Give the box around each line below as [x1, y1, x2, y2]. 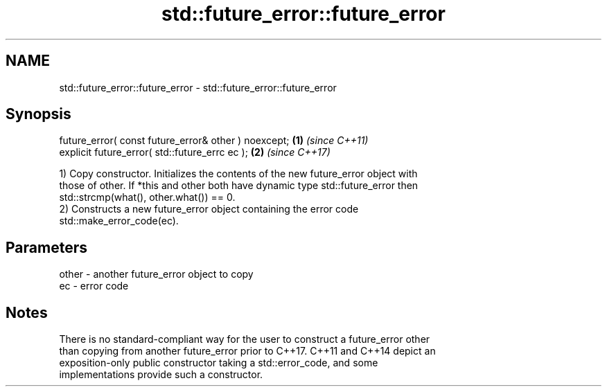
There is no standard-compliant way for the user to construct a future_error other [59, 333, 430, 346]
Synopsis [6, 105, 71, 123]
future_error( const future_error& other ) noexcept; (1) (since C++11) [59, 134, 369, 147]
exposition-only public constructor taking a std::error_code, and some [59, 357, 378, 369]
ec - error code [59, 280, 129, 292]
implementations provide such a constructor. [59, 368, 263, 381]
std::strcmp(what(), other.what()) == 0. [59, 191, 236, 204]
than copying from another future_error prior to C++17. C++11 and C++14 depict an [59, 345, 436, 357]
